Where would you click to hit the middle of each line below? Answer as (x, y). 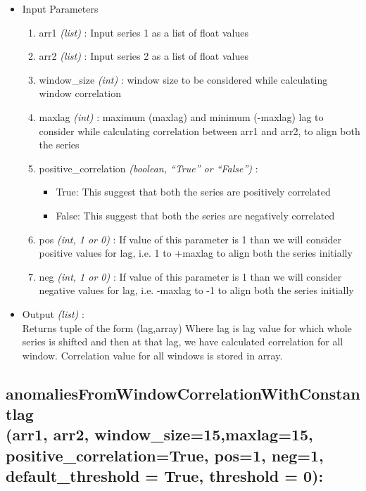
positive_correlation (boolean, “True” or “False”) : (149, 168)
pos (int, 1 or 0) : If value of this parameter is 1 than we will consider (190, 239)
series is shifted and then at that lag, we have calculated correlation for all (183, 342)
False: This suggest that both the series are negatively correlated (195, 215)
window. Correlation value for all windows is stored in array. (152, 355)
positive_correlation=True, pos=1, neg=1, (165, 455)
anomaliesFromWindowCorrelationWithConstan (183, 393)
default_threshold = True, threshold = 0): (165, 476)
